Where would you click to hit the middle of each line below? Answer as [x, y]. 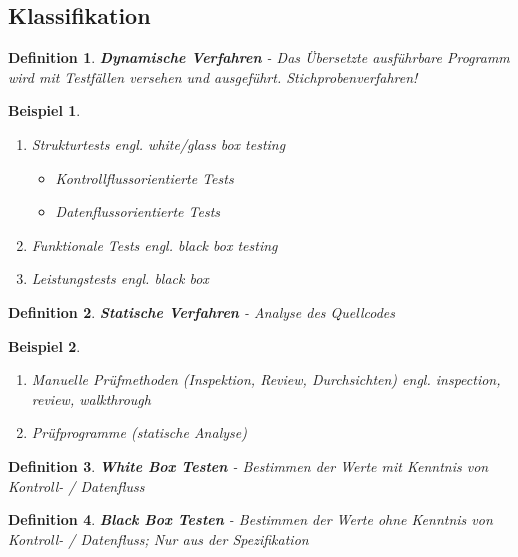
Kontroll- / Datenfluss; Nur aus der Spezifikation [158, 538]
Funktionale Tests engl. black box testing [154, 244]
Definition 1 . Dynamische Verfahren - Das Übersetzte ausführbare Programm [259, 57]
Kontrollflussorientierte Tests [144, 177]
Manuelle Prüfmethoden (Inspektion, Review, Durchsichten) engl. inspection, [266, 379]
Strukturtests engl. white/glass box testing [158, 143]
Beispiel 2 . [44, 345]
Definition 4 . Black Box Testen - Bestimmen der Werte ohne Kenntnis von [250, 519]
